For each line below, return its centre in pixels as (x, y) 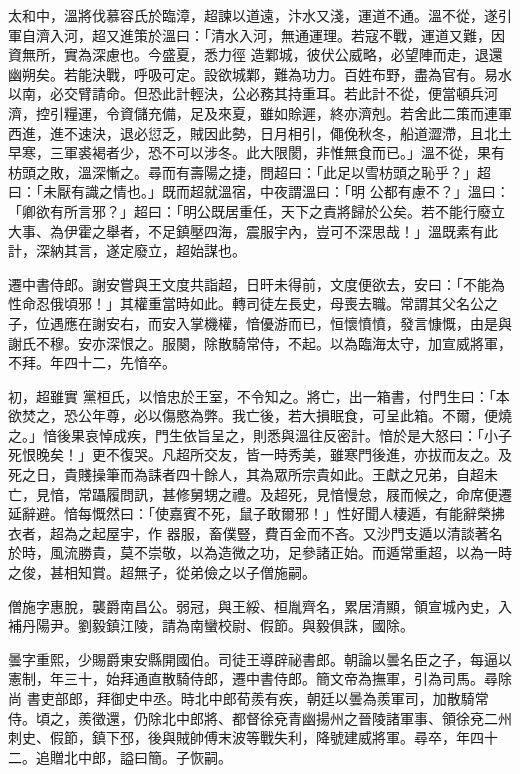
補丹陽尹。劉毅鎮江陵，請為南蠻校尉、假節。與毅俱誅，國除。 (211, 625)
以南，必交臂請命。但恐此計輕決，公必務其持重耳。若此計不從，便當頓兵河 (253, 93)
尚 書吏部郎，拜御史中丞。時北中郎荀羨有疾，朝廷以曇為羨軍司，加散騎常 (248, 698)
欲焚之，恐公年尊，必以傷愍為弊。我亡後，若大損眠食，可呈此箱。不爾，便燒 (260, 415)
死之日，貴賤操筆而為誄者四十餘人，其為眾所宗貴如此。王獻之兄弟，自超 (246, 474)
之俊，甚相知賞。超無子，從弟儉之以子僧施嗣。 (162, 572)
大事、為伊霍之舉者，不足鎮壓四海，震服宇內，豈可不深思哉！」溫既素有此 (253, 230)
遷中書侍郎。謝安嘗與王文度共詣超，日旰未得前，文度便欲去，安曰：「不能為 (256, 283)
